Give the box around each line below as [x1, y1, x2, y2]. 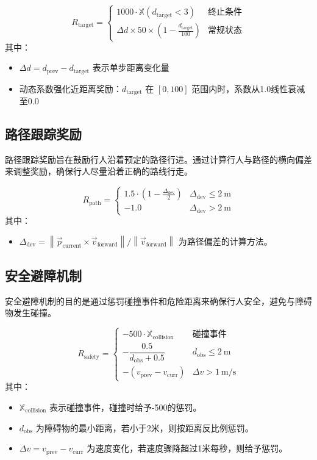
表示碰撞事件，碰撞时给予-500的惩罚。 [49, 401, 202, 413]
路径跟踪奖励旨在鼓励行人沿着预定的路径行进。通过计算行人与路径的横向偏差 [5, 153, 312, 165]
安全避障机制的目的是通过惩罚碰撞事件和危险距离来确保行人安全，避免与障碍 [5, 294, 312, 307]
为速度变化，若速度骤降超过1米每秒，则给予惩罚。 [87, 442, 288, 455]
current [62, 243, 82, 250]
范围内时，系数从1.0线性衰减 [191, 82, 305, 95]
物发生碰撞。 [5, 306, 56, 319]
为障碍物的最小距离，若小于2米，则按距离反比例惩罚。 [35, 421, 254, 434]
